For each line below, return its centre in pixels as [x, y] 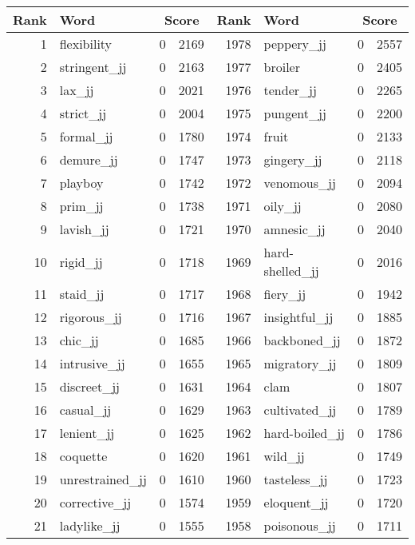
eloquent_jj [296, 502]
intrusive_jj [92, 363]
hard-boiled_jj [304, 433]
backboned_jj [302, 340]
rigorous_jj [91, 317]
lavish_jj [84, 229]
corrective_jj [95, 502]
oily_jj [283, 206]
